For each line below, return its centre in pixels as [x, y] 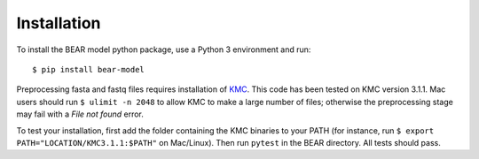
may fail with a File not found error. [80, 114]
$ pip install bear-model [89, 69]
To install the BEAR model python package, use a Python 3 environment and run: [164, 49]
